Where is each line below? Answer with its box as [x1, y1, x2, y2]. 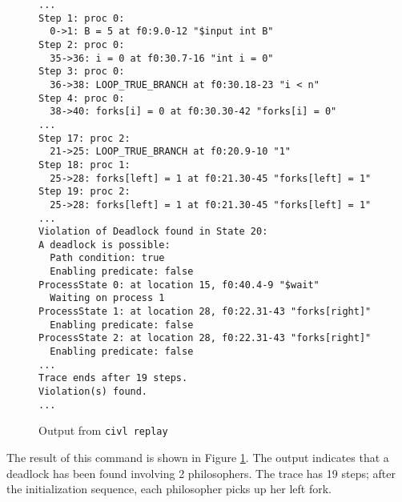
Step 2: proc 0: [38, 38, 125, 50]
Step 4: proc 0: [38, 92, 125, 104]
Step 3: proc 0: [38, 66, 125, 78]
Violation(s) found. [38, 386, 148, 398]
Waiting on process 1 [50, 292, 165, 304]
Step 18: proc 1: [38, 159, 131, 171]
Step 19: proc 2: [38, 186, 131, 198]
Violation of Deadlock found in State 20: [38, 226, 268, 238]
